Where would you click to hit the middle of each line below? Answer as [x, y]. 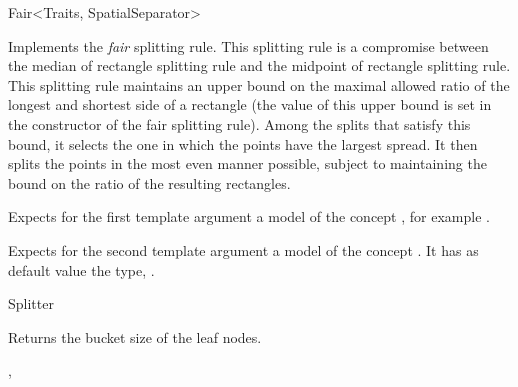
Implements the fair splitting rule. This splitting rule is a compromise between [248, 45]
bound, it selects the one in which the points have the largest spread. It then [243, 143]
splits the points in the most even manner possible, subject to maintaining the [247, 163]
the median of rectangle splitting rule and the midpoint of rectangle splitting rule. [259, 65]
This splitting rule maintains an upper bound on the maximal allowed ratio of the [259, 84]
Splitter [31, 303]
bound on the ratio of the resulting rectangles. [149, 182]
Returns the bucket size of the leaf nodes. [135, 336]
